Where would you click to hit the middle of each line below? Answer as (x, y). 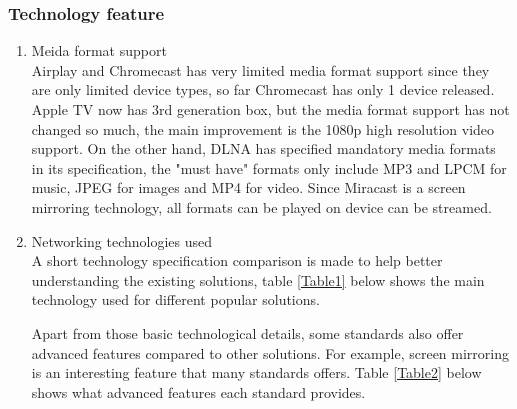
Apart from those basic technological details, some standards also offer (247, 332)
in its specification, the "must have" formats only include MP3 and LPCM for (269, 167)
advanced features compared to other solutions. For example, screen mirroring (270, 352)
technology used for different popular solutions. (175, 299)
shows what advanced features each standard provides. (198, 391)
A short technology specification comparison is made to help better (237, 260)
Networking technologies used (122, 240)
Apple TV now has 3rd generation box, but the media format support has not (270, 109)
